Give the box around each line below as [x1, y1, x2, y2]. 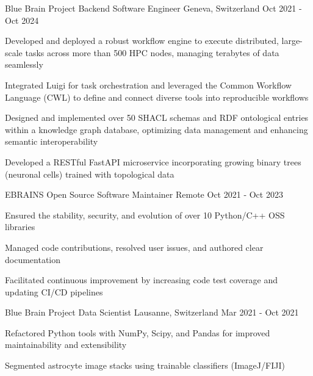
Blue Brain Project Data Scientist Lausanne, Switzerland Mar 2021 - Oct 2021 [5, 306, 299, 319]
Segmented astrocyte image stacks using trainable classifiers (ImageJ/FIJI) [5, 359, 285, 372]
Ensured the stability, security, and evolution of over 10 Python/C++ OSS [5, 208, 285, 221]
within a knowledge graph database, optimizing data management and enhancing [5, 123, 308, 136]
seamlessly [5, 58, 43, 71]
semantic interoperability [5, 135, 98, 148]
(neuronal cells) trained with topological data [5, 167, 174, 180]
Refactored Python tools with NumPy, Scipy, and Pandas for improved [5, 326, 270, 339]
